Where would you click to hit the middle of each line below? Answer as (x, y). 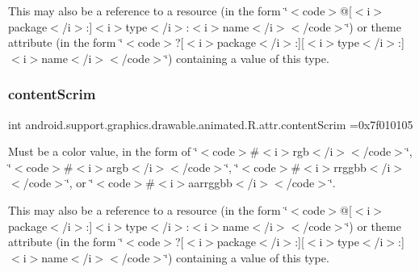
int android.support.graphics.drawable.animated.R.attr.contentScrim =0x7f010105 (211, 124)
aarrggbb (210, 183)
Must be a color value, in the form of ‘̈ (103, 151)
